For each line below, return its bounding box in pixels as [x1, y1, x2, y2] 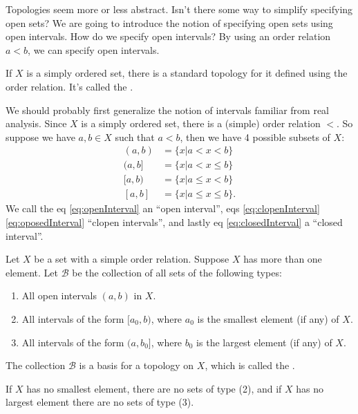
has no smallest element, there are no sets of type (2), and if [26, 381, 282, 395]
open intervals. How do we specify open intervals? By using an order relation [6, 29, 331, 44]
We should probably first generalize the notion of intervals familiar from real [6, 102, 329, 117]
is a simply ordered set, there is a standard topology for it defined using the [26, 66, 348, 80]
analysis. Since [6, 116, 67, 131]
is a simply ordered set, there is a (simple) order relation [81, 116, 321, 131]
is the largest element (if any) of [196, 335, 332, 349]
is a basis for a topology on [79, 358, 194, 373]
